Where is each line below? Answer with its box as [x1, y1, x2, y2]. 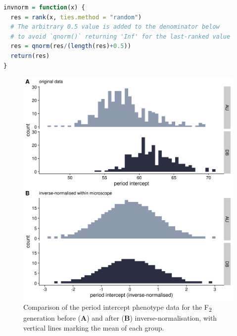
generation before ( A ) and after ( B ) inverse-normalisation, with [23, 313, 217, 323]
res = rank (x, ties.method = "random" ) [10, 13, 142, 21]
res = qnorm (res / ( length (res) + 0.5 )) [10, 43, 131, 50]
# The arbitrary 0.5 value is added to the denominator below [10, 23, 220, 31]
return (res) [10, 52, 50, 59]
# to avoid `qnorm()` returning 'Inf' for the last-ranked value [10, 33, 231, 40]
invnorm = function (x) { [3, 4, 85, 11]
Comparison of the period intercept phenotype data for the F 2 [23, 302, 212, 313]
